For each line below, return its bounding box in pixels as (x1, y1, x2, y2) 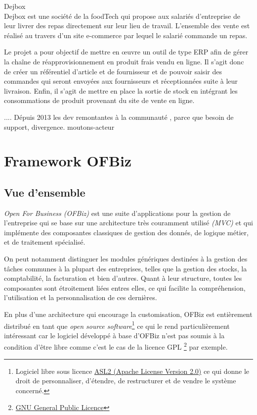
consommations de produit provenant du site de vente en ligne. (4, 95, 195, 105)
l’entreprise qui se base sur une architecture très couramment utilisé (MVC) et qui (4, 217, 253, 228)
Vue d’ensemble (4, 184, 86, 200)
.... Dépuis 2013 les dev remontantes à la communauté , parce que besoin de (4, 111, 234, 122)
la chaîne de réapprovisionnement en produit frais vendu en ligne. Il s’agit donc (4, 56, 244, 66)
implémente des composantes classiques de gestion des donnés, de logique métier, (4, 227, 249, 237)
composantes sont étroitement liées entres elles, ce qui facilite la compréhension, (4, 282, 246, 293)
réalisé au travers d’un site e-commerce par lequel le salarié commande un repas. (4, 30, 248, 40)
